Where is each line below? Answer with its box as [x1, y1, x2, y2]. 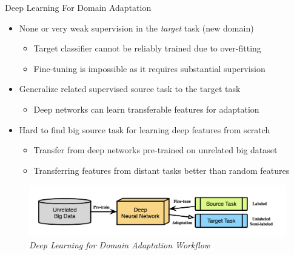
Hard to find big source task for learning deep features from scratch [19, 123, 270, 136]
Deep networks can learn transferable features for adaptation [33, 102, 259, 115]
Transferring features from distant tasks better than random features [33, 164, 290, 176]
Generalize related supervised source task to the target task [19, 82, 241, 95]
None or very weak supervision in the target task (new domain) [19, 21, 254, 34]
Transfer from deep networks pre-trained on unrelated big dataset [33, 144, 278, 156]
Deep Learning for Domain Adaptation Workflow [29, 238, 210, 251]
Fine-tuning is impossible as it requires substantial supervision [33, 62, 266, 75]
